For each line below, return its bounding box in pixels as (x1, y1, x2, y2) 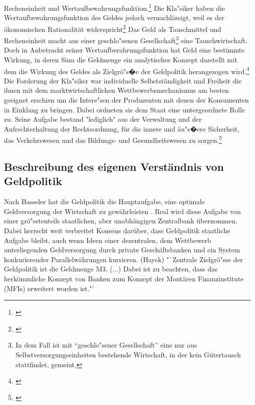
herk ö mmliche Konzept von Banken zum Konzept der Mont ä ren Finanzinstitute (4, 273, 244, 283)
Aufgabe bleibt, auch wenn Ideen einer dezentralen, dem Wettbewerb (4, 235, 211, 245)
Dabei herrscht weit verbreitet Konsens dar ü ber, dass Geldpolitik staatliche (4, 225, 230, 235)
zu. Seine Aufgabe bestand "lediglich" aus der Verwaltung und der (4, 114, 202, 124)
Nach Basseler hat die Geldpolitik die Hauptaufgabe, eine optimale (4, 196, 205, 207)
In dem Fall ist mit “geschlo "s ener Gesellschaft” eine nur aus (15, 340, 197, 350)
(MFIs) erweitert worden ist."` (4, 283, 96, 293)
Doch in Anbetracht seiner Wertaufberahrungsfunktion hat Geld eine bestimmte (4, 45, 245, 55)
